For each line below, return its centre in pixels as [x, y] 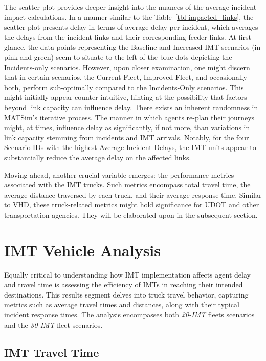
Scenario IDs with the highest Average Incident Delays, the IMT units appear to [130, 147]
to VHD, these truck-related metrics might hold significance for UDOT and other [132, 205]
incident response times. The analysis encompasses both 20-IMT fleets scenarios [129, 314]
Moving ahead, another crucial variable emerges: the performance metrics [119, 174]
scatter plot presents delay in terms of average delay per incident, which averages [131, 27]
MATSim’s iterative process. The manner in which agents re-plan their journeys [129, 117]
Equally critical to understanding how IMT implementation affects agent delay [127, 274]
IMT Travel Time [52, 352]
